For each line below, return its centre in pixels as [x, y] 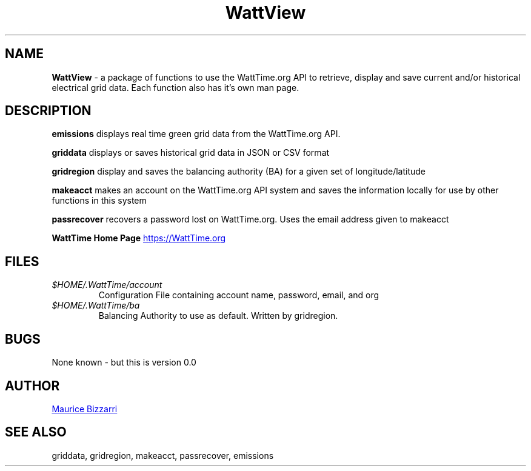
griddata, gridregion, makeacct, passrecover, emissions [163, 455]
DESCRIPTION [48, 111]
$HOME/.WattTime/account [107, 285]
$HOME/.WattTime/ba [96, 306]
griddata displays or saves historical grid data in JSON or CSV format [191, 153]
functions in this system [99, 201]
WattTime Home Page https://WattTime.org [139, 238]
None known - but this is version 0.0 [124, 362]
